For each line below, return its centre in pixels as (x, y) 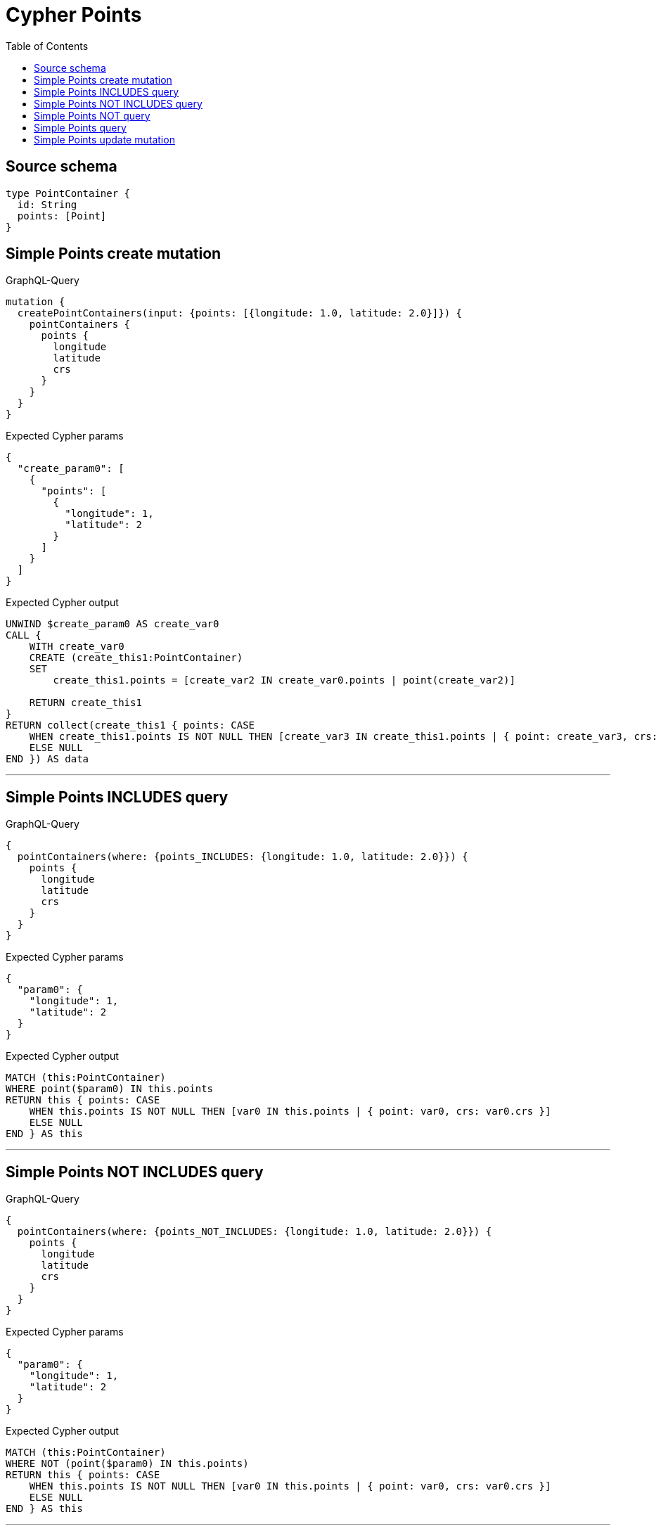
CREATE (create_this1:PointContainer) (136, 658)
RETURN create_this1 (85, 703)
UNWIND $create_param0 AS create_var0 (113, 624)
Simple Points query (80, 127)
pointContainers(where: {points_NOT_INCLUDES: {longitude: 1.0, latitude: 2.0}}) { (255, 1232)
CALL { (24, 635)
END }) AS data (47, 759)
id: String (47, 204)
